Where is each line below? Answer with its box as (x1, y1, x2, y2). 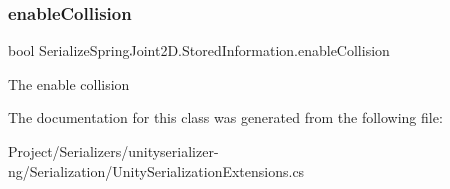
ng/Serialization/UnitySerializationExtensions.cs (8, 160, 305, 181)
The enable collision (8, 73, 130, 94)
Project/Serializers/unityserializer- (8, 141, 219, 161)
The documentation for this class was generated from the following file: (8, 107, 443, 128)
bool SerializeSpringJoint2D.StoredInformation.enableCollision (8, 40, 390, 61)
